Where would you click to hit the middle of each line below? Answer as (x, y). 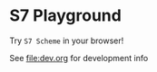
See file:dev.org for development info (79, 58)
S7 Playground (66, 16)
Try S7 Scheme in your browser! (67, 40)
